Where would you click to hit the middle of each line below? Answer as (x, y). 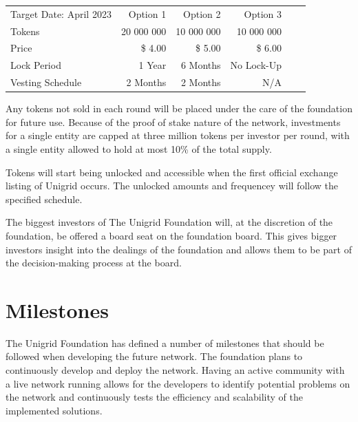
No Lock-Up (256, 65)
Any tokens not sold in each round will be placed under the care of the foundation (179, 108)
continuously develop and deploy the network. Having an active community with (175, 370)
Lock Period (36, 65)
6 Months (201, 65)
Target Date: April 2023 (61, 13)
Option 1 (147, 13)
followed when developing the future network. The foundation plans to (154, 356)
